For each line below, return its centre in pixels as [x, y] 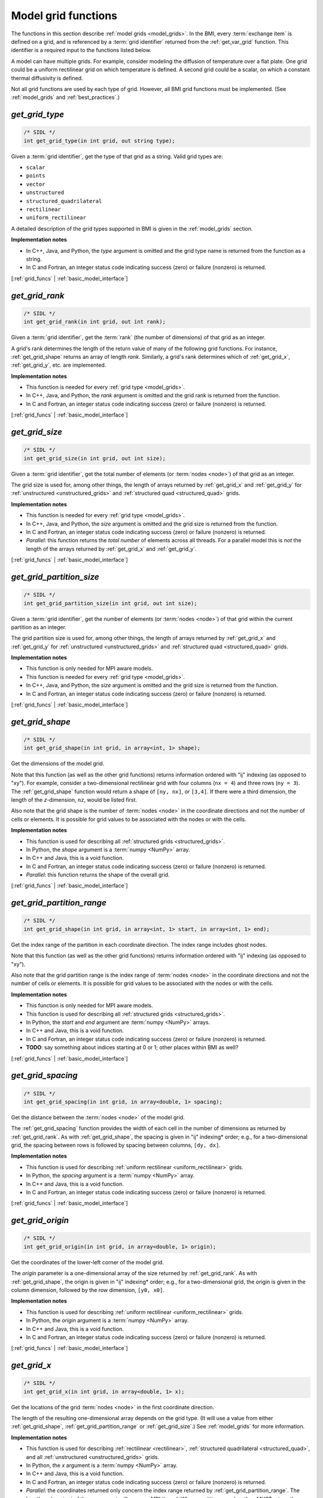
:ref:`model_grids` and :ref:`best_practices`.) [65, 97]
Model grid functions [64, 16]
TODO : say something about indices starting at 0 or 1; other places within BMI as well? [132, 1047]
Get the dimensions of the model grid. [58, 763]
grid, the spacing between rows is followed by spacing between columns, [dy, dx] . [116, 1145]
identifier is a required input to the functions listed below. [81, 50]
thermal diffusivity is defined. [47, 78]
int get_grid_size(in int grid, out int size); [95, 458]
